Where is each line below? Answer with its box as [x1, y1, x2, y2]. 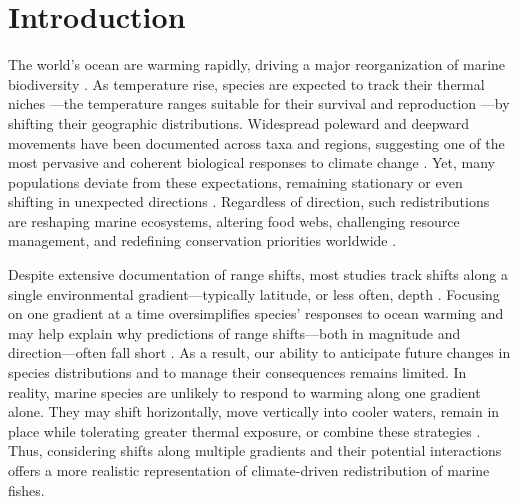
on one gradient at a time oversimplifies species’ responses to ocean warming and [8, 303, 504, 324]
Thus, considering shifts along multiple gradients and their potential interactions [8, 440, 502, 461]
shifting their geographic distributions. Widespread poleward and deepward [8, 112, 470, 133]
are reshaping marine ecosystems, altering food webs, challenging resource [8, 210, 460, 231]
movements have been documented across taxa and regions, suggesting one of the [8, 132, 505, 153]
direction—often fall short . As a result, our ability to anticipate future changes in [8, 342, 511, 363]
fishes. [8, 479, 45, 500]
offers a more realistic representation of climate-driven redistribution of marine [8, 460, 490, 480]
